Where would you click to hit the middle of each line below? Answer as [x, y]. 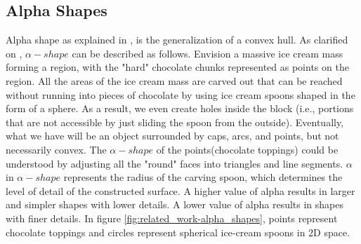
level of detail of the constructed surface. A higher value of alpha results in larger [180, 190]
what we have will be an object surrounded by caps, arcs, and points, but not [172, 136]
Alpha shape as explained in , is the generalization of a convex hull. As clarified [177, 40]
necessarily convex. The [56, 149]
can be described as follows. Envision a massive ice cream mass [208, 53]
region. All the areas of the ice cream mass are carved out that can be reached [174, 80]
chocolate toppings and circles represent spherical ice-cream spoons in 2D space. [178, 232]
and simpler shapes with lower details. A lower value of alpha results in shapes [175, 204]
